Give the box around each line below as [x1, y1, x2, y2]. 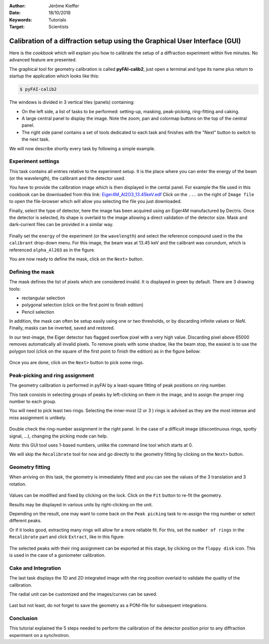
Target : [9, 24, 25, 30]
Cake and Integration [9, 564, 61, 571]
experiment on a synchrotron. [9, 632, 70, 638]
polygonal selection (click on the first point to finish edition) [21, 302, 144, 308]
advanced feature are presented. [9, 57, 77, 63]
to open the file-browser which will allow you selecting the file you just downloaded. [9, 199, 182, 205]
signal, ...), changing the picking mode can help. [9, 433, 108, 439]
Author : [9, 3, 26, 8]
